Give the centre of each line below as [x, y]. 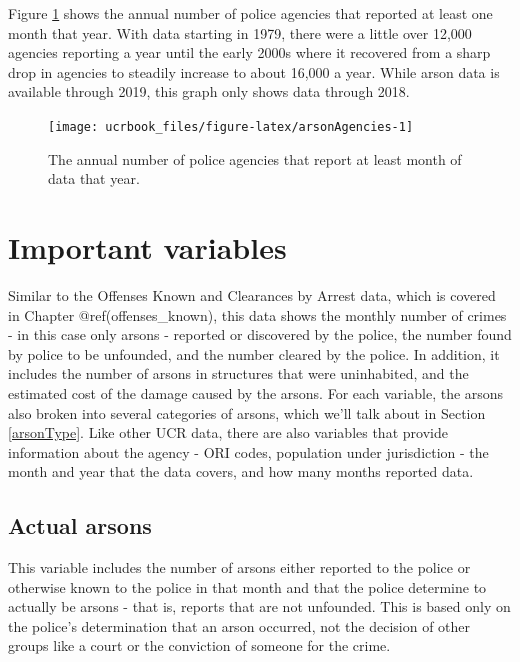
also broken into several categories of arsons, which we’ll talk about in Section [247, 412]
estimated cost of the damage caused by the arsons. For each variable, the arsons [256, 392]
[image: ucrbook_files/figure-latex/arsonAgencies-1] [231, 126]
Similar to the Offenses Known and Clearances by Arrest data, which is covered [252, 294]
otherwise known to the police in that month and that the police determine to [247, 586]
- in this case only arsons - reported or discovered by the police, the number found [260, 334]
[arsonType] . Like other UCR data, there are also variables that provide [228, 432]
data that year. [94, 178]
